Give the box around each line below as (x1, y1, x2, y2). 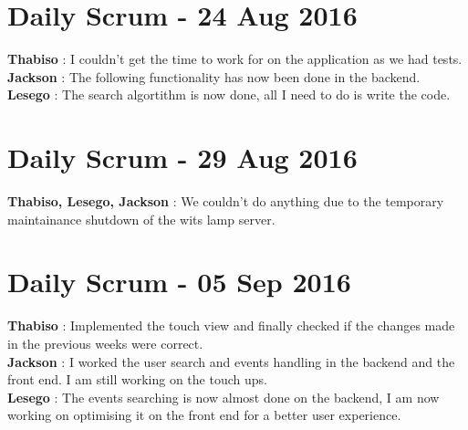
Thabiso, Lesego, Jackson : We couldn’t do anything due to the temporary (7, 192, 444, 211)
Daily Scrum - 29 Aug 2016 (7, 139, 358, 176)
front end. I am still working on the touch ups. (7, 370, 267, 389)
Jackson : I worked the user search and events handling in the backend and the (7, 351, 455, 371)
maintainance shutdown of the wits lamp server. (7, 209, 276, 228)
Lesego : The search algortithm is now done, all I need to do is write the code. (7, 85, 451, 104)
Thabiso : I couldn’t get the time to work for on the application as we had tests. (7, 49, 463, 68)
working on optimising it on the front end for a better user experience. (7, 405, 401, 425)
